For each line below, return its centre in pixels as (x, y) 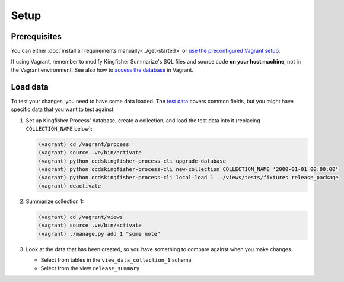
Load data (30, 87)
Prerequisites (36, 37)
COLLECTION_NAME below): (59, 128)
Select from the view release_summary (90, 268)
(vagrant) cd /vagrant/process (84, 144)
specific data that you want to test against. (63, 109)
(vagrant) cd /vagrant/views (81, 217)
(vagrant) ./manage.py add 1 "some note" (99, 234)
